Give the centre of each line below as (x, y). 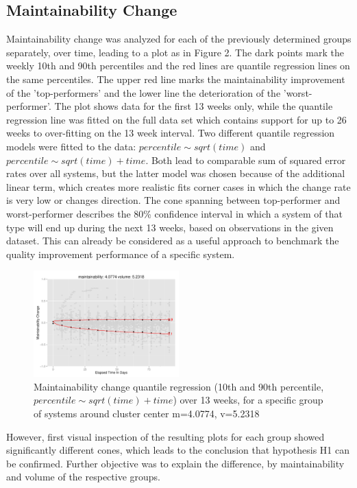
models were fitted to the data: (71, 146)
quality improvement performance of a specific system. (121, 254)
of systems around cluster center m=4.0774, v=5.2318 (147, 413)
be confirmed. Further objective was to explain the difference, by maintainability (175, 463)
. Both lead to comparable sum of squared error (246, 160)
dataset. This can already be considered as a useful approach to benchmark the (173, 241)
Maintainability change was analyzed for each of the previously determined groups (179, 39)
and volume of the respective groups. (84, 477)
